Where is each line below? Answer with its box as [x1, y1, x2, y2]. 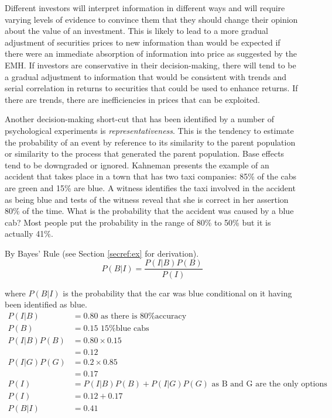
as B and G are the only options [211, 379, 327, 388]
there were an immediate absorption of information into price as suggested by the [5, 47, 297, 60]
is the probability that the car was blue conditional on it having [63, 286, 292, 299]
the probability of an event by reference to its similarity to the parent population [5, 136, 296, 148]
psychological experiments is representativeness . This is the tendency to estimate [5, 124, 294, 136]
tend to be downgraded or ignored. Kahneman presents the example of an [5, 158, 269, 171]
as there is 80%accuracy [101, 312, 187, 320]
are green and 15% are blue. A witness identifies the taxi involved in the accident [5, 181, 296, 194]
